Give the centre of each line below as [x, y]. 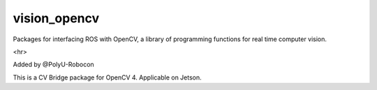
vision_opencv [56, 18]
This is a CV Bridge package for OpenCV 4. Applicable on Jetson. [107, 77]
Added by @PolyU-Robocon [53, 65]
